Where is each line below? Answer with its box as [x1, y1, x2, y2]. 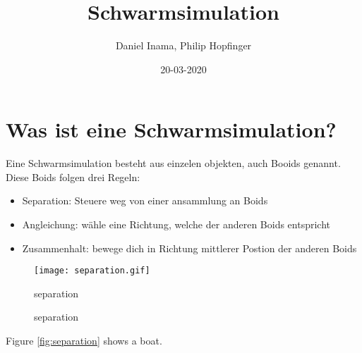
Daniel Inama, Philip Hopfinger [115, 38, 252, 53]
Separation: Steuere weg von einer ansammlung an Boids [22, 193, 268, 208]
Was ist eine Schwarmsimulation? [6, 115, 337, 144]
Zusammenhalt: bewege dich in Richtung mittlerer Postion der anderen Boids [22, 240, 357, 255]
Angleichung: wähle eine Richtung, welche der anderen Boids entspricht [22, 217, 330, 232]
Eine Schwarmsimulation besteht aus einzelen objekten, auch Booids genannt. [6, 156, 341, 171]
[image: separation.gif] [34, 266, 150, 276]
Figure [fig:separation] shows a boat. [6, 333, 162, 348]
